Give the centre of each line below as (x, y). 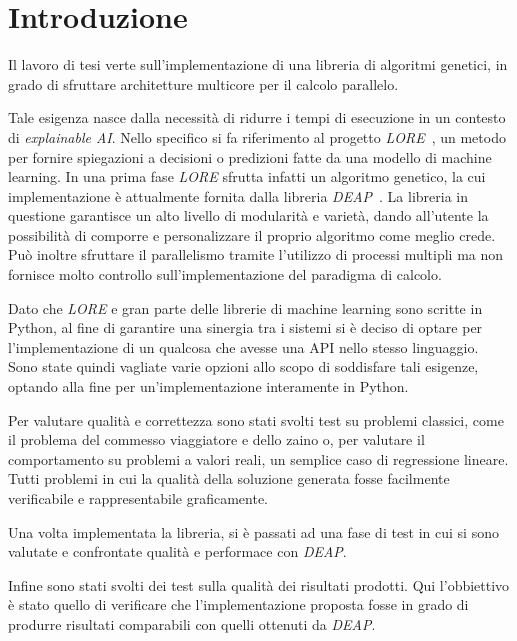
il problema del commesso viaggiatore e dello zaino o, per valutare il (216, 439)
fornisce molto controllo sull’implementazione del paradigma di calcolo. (225, 274)
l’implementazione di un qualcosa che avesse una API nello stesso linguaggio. (243, 346)
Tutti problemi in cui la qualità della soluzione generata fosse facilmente (229, 478)
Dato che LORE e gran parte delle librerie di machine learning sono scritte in (245, 307)
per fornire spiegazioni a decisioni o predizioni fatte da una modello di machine (250, 156)
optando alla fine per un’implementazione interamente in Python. (208, 386)
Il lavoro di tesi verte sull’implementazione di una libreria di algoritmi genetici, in (258, 64)
